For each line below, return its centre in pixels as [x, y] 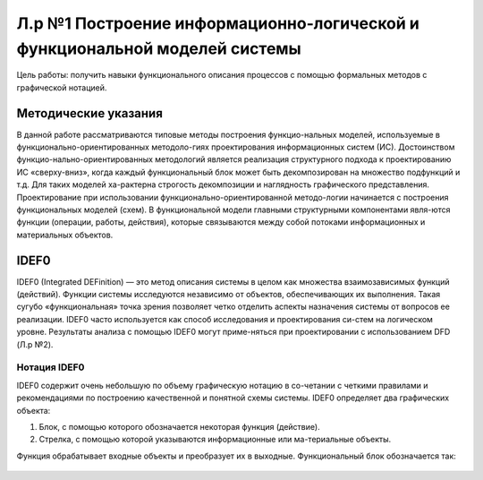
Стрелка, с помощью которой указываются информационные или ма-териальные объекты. [215, 440]
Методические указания [89, 113]
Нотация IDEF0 [51, 367]
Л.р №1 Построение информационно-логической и [218, 23]
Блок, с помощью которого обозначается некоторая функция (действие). [180, 426]
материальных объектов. [65, 235]
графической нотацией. [62, 87]
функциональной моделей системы [159, 48]
